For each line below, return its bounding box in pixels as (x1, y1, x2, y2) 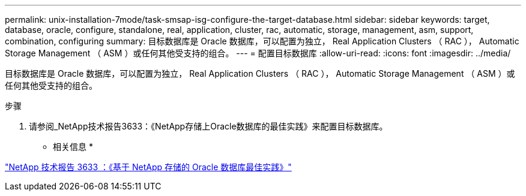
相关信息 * (53, 141, 93, 152)
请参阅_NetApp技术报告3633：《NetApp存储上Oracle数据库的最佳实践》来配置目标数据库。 (29, 121, 388, 131)
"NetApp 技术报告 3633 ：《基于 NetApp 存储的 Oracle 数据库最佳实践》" (5, 162, 292, 172)
